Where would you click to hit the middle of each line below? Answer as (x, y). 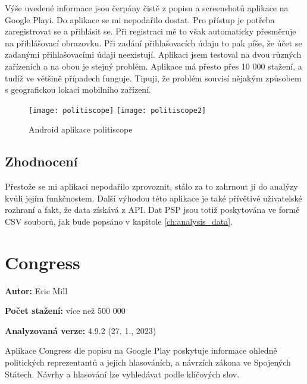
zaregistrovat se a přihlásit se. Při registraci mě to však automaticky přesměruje (151, 31)
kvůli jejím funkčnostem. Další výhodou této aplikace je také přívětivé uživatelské (153, 198)
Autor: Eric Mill (36, 290)
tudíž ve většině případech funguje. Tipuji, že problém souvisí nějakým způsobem (153, 78)
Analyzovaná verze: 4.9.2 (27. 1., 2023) (81, 330)
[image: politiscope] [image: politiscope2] (118, 110)
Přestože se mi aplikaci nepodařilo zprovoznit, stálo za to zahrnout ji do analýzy (151, 186)
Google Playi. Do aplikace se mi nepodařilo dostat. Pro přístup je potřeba (140, 19)
